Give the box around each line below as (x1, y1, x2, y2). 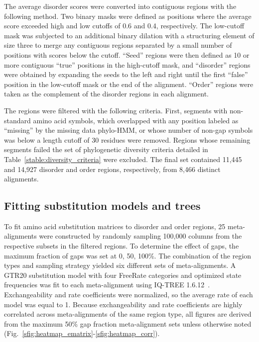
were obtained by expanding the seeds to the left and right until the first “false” (4, 69, 248, 80)
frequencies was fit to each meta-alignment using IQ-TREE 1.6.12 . (4, 279, 210, 290)
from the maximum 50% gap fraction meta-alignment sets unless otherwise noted (4, 318, 252, 329)
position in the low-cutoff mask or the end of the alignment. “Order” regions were (4, 79, 254, 89)
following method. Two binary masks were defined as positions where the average (4, 10, 252, 21)
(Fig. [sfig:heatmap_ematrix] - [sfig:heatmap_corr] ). (4, 328, 160, 339)
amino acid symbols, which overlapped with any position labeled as (33, 115, 239, 125)
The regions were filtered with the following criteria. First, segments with (4, 105, 228, 115)
